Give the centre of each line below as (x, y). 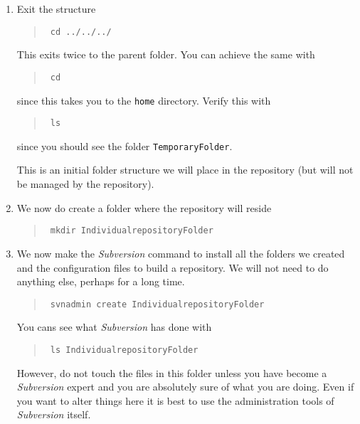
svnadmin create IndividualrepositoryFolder (157, 304)
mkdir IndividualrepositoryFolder (132, 231)
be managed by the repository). (85, 184)
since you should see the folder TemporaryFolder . (125, 145)
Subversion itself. (54, 414)
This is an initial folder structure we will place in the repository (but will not (185, 170)
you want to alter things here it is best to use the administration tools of (175, 400)
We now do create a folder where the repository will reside (144, 207)
